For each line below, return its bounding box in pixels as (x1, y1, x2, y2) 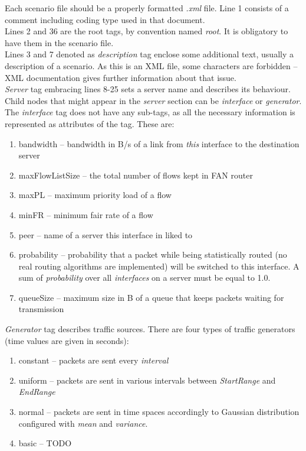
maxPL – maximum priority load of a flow (18, 189, 172, 201)
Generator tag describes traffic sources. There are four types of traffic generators (5, 323, 295, 335)
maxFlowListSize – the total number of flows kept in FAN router (18, 168, 253, 181)
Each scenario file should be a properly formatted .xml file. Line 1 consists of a (5, 2, 289, 14)
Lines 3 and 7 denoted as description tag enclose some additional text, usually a (5, 48, 294, 60)
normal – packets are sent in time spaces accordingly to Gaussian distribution (18, 405, 300, 418)
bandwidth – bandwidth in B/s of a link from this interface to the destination (18, 137, 300, 150)
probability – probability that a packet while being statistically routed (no (18, 248, 287, 261)
